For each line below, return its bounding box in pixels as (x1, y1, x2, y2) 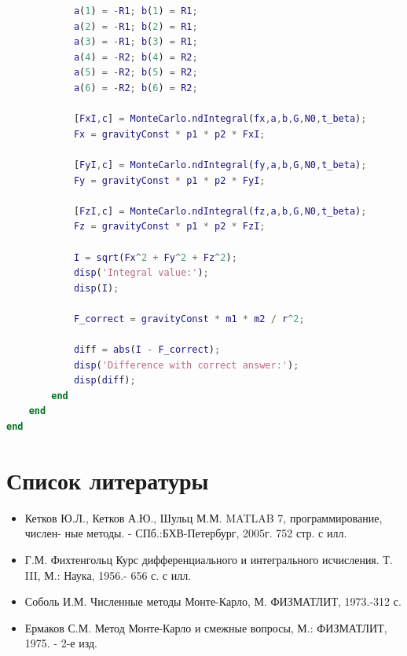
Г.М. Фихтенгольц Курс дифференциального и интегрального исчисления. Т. (24, 551, 393, 567)
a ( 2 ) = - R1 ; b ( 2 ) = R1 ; (73, 20, 198, 32)
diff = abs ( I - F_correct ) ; (73, 344, 221, 356)
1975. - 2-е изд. (24, 635, 97, 651)
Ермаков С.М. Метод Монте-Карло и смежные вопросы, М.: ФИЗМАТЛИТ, (24, 619, 387, 636)
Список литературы (6, 464, 209, 496)
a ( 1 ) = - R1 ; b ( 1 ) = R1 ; (73, 5, 198, 16)
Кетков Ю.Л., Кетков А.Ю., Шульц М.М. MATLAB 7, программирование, (24, 509, 383, 526)
